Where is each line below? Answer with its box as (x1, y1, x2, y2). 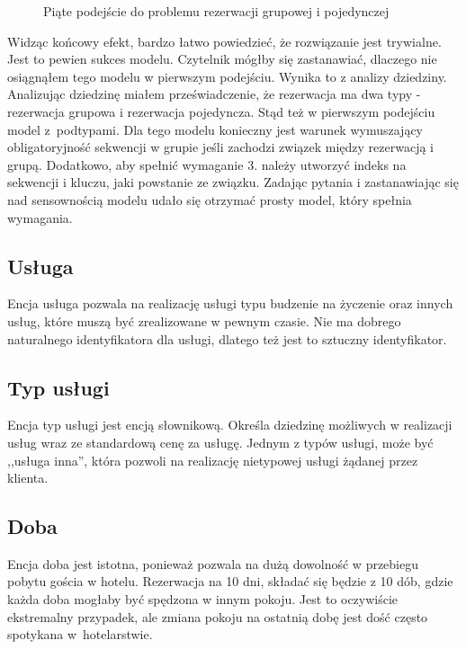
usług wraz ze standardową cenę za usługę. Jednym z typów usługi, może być (7, 432, 434, 451)
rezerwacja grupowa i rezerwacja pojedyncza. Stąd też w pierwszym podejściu (7, 102, 435, 120)
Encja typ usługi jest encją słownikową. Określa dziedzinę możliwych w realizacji (7, 415, 453, 434)
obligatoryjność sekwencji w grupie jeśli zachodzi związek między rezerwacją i (7, 138, 434, 156)
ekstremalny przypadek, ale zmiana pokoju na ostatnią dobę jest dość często (7, 607, 428, 626)
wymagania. (7, 208, 73, 227)
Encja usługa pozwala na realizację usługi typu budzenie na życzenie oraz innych (7, 294, 453, 313)
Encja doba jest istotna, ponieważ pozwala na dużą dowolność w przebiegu (7, 554, 419, 573)
